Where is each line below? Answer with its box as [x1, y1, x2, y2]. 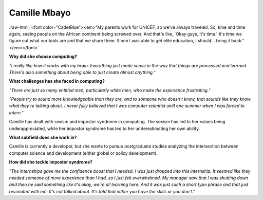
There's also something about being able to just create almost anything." [9, 69, 156, 75]
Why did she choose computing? [9, 54, 77, 59]
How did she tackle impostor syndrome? [9, 159, 93, 165]
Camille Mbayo [9, 7, 71, 18]
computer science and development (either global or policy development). [9, 150, 158, 156]
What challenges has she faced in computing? [9, 78, 105, 84]
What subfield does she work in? [9, 134, 77, 141]
